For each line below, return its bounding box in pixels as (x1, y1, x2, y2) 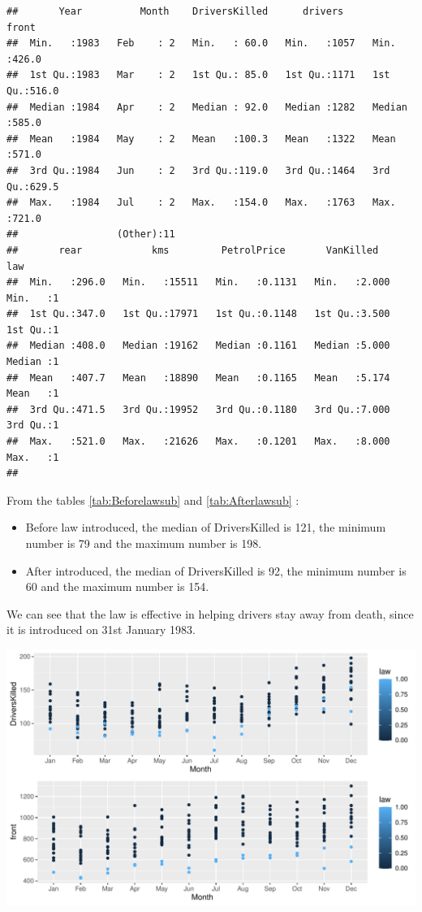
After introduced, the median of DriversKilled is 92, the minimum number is (25, 562, 407, 579)
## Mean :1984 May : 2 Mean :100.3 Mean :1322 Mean (6, 132, 396, 145)
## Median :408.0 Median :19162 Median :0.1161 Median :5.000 (6, 340, 390, 352)
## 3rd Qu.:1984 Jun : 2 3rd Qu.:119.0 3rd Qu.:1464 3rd (6, 164, 390, 176)
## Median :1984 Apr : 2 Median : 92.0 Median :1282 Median (6, 101, 407, 113)
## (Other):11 (6, 228, 175, 241)
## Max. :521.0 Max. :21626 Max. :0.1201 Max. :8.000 (6, 436, 390, 448)
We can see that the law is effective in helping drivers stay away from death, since (6, 605, 414, 622)
